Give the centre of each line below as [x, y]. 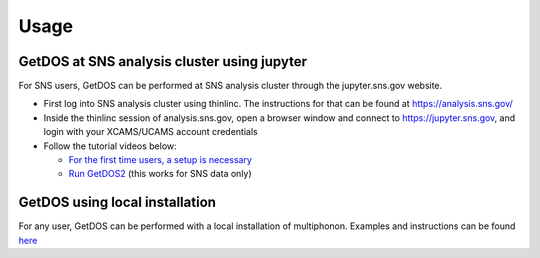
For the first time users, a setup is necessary [160, 160]
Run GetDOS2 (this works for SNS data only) [160, 174]
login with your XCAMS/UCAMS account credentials [151, 132]
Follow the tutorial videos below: [110, 146]
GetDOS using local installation [117, 202]
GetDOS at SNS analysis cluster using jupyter [163, 61]
